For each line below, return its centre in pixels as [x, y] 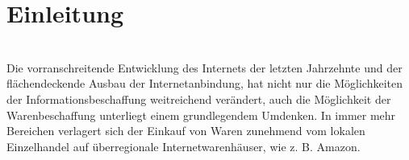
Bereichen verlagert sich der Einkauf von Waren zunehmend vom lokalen [186, 131]
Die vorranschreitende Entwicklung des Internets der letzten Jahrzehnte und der [204, 67]
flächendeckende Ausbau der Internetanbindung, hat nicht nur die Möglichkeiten [205, 83]
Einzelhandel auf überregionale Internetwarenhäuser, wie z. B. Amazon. [184, 146]
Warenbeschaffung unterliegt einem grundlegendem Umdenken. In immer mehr [201, 115]
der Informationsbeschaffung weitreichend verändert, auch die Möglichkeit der [199, 98]
